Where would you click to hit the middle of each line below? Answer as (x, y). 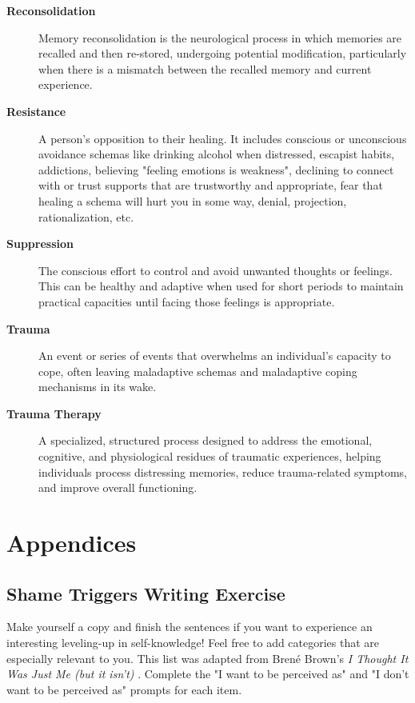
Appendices (72, 543)
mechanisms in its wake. (98, 387)
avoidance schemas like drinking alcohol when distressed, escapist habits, (217, 154)
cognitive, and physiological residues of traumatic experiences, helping (210, 456)
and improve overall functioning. (118, 487)
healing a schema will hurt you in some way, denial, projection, (193, 200)
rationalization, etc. (86, 216)
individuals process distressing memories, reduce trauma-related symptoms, (223, 471)
